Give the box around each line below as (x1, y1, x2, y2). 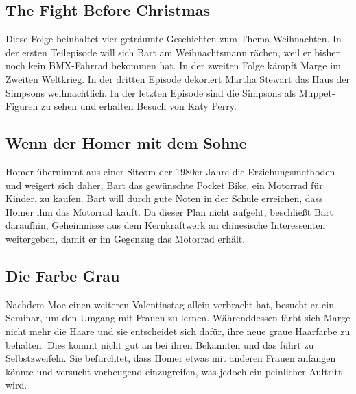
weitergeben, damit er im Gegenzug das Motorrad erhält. (5, 231, 246, 245)
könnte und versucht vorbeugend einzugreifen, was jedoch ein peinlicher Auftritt (5, 364, 342, 378)
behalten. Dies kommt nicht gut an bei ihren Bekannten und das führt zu (5, 337, 314, 352)
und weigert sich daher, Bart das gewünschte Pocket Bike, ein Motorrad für (5, 177, 323, 192)
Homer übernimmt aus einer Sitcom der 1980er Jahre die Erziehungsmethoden (5, 164, 335, 178)
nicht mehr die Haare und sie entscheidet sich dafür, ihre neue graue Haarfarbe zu (5, 323, 351, 338)
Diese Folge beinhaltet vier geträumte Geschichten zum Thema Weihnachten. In (5, 32, 342, 46)
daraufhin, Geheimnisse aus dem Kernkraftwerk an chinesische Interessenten (5, 218, 326, 232)
